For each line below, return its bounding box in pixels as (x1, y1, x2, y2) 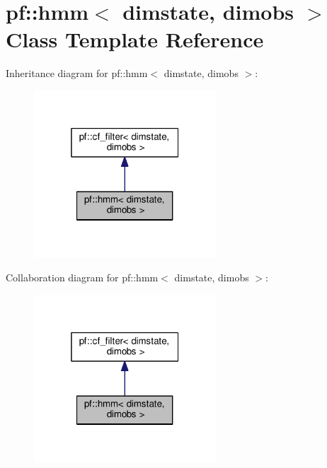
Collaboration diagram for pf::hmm (6, 270, 159, 285)
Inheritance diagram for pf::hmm (6, 66, 148, 81)
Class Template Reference (6, 25, 264, 54)
